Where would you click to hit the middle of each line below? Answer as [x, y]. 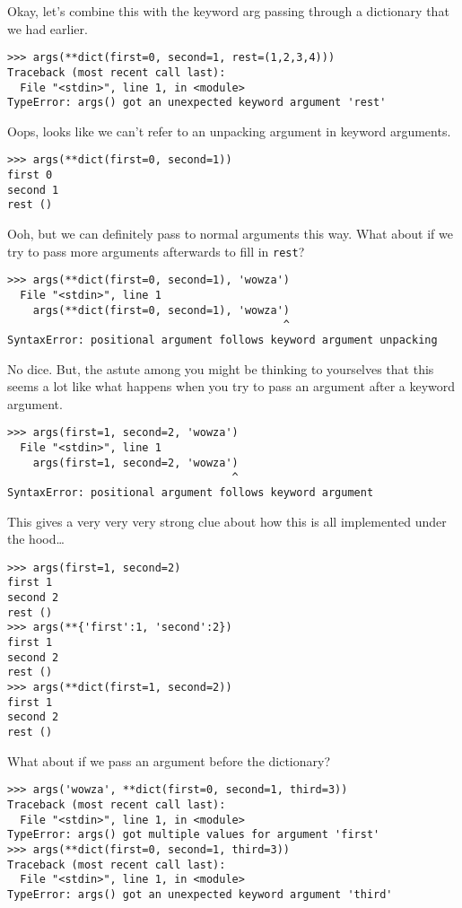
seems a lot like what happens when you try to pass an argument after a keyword [231, 386]
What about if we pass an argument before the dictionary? [169, 760]
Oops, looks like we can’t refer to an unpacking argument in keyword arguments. [229, 131]
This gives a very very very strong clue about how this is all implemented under [227, 521]
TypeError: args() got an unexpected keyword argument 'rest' [197, 103]
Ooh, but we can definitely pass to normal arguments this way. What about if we [230, 234]
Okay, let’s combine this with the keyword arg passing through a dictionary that [228, 11]
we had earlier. [48, 28]
